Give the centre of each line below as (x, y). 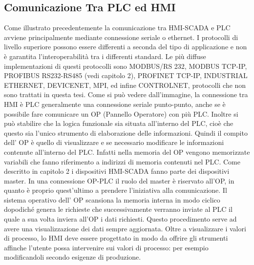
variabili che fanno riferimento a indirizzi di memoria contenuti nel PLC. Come (122, 161)
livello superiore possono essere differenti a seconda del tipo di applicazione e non (126, 47)
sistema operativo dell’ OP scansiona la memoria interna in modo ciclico (112, 199)
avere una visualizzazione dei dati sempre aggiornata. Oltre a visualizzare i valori (125, 228)
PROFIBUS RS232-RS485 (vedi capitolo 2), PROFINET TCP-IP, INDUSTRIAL (126, 75)
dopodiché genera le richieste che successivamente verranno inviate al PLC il (118, 209)
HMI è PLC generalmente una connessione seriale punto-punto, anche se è (115, 104)
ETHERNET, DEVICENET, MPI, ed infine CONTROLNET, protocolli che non (125, 85)
